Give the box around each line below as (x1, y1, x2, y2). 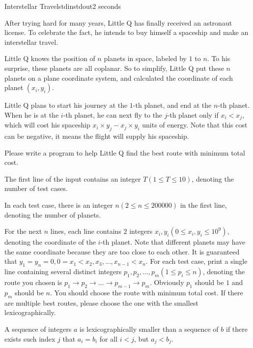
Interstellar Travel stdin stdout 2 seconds (4, 1, 121, 11)
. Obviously (149, 277, 184, 287)
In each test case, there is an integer (4, 199, 113, 210)
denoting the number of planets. (4, 209, 101, 220)
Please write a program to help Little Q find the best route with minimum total (4, 147, 245, 158)
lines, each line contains (50, 226, 121, 236)
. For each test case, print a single (145, 256, 248, 266)
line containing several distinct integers (4, 266, 122, 277)
